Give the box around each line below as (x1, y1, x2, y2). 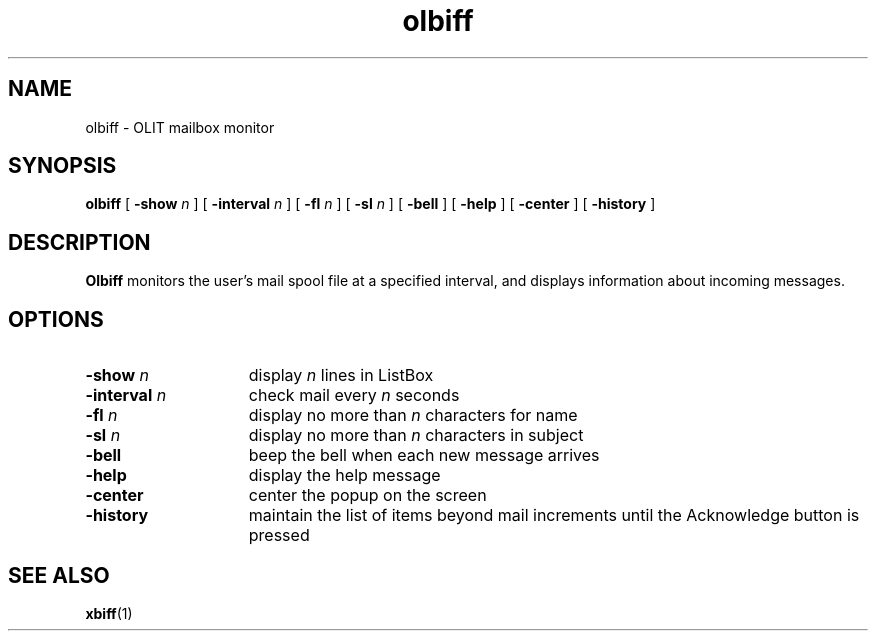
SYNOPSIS (8, 153, 117, 179)
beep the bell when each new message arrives (248, 445, 600, 466)
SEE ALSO (8, 562, 110, 588)
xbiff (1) (85, 604, 133, 622)
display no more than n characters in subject (248, 425, 584, 446)
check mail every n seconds (248, 385, 460, 406)
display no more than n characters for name (248, 405, 578, 426)
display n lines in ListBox (248, 365, 434, 386)
